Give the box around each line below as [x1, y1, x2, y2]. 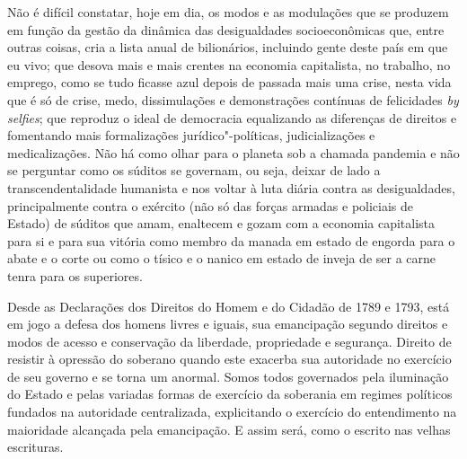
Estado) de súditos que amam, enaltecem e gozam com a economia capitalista [7, 214, 436, 233]
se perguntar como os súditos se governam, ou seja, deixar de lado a [7, 161, 381, 180]
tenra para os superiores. [7, 266, 143, 285]
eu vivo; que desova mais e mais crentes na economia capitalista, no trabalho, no [7, 55, 451, 74]
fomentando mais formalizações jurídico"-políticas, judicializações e [7, 126, 375, 145]
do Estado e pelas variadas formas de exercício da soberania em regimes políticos [7, 384, 453, 403]
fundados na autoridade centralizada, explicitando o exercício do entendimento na [7, 402, 457, 421]
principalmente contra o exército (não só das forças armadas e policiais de [7, 196, 414, 215]
